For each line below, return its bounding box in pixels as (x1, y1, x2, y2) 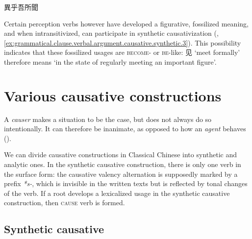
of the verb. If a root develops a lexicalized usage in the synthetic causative (4, 188, 230, 198)
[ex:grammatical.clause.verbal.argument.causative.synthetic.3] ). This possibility (4, 37, 241, 48)
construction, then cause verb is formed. (4, 197, 125, 208)
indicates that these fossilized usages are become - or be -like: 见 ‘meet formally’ (4, 47, 240, 57)
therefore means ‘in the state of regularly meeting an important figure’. (4, 56, 217, 67)
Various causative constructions (4, 85, 222, 105)
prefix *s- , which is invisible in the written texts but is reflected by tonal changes (4, 178, 248, 189)
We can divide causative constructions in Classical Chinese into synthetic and (4, 149, 237, 160)
